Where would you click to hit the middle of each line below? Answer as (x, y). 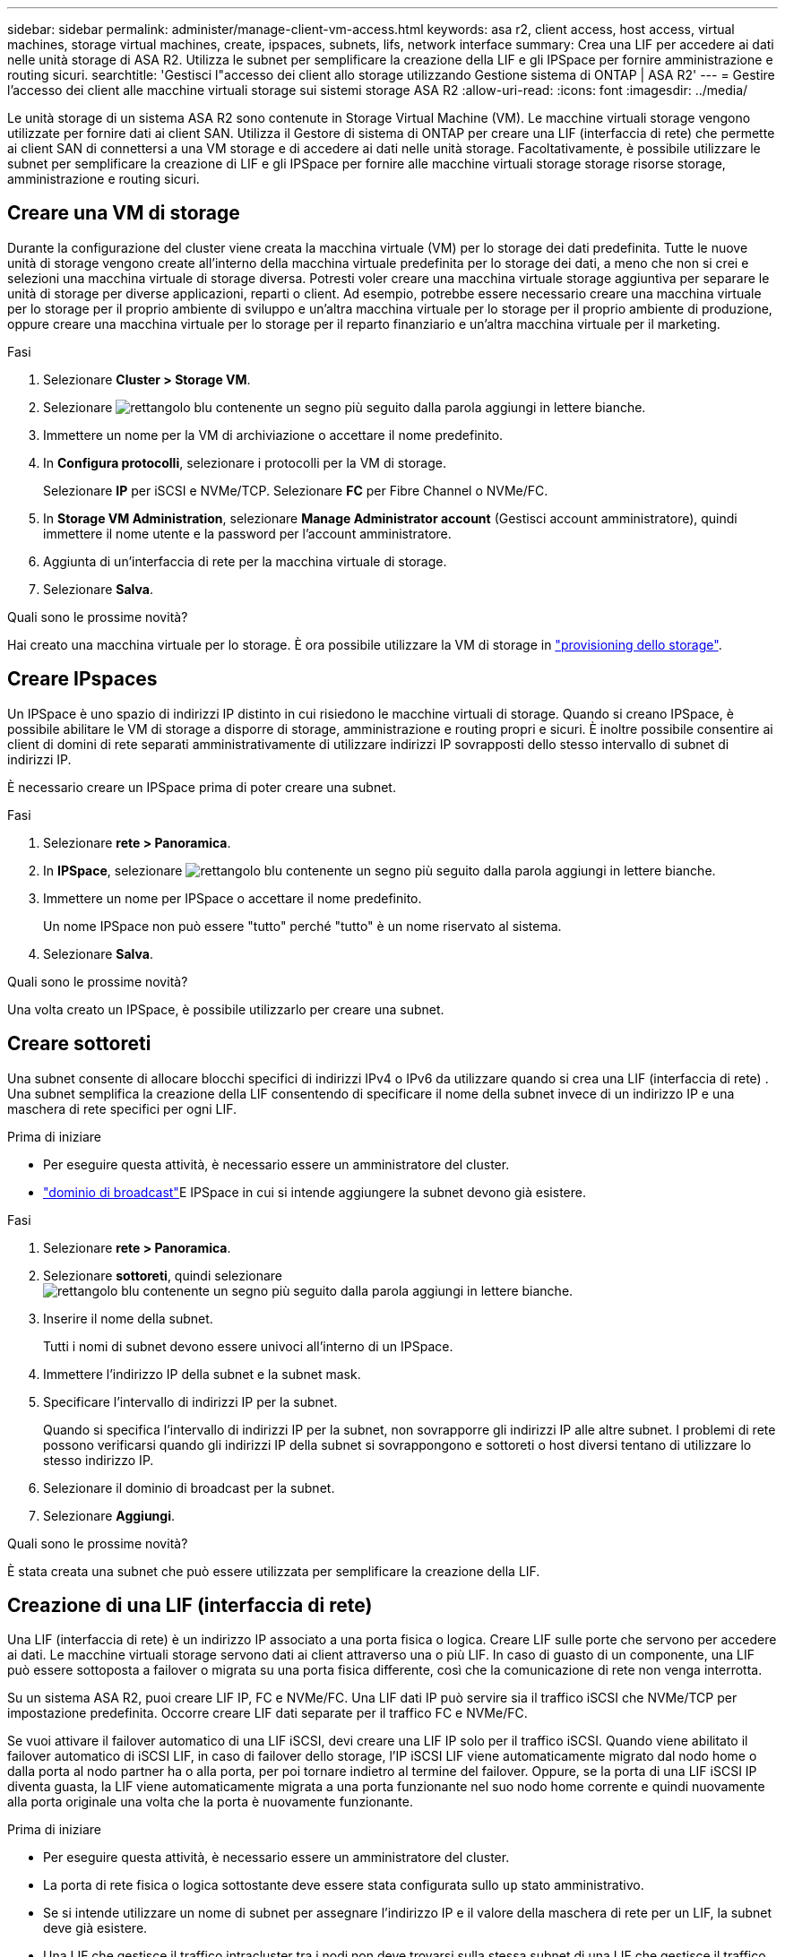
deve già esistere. (95, 1928)
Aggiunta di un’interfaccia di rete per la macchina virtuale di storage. (245, 561)
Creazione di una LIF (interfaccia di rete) (190, 1605)
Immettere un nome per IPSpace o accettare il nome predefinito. (233, 898)
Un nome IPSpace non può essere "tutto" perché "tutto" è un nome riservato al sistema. (302, 926)
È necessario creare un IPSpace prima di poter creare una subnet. (202, 787)
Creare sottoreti (79, 1044)
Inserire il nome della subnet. (128, 1318)
